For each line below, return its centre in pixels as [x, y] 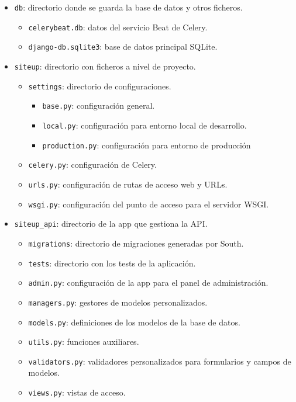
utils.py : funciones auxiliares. [84, 342]
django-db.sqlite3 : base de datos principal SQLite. [123, 46]
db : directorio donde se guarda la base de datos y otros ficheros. [128, 7]
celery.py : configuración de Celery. [92, 164]
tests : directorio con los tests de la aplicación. [112, 263]
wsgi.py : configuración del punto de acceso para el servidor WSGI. [149, 204]
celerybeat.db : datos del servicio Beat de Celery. [118, 27]
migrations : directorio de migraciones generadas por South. [136, 243]
